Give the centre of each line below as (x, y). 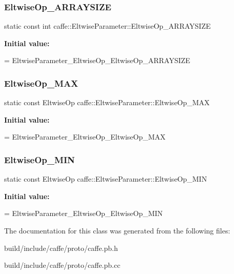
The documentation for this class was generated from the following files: (117, 230)
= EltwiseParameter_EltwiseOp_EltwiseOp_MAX (85, 137)
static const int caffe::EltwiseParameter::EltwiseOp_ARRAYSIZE (108, 26)
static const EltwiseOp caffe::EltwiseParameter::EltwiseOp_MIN (106, 179)
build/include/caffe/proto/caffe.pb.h (61, 248)
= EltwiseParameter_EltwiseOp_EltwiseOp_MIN (84, 213)
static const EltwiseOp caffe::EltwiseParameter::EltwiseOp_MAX (107, 102)
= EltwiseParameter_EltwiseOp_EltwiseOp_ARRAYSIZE (97, 60)
